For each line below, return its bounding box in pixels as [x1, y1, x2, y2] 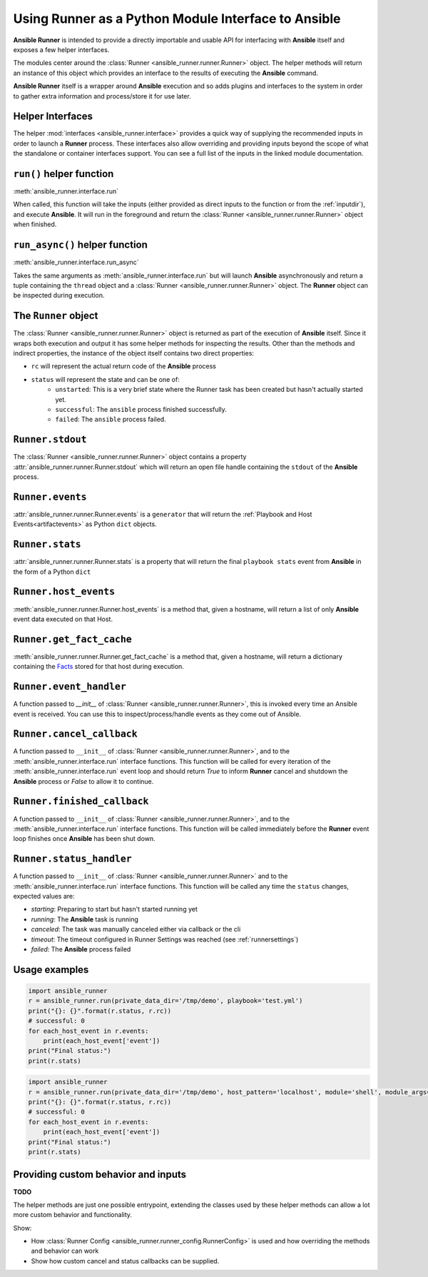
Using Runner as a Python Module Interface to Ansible [13, 11, 341, 26]
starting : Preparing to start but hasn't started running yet [31, 905, 198, 914]
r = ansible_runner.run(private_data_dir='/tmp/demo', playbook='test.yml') [28, 996, 303, 1005]
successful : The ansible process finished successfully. [55, 405, 228, 413]
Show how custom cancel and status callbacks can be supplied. [31, 1256, 220, 1265]
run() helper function [13, 168, 114, 180]
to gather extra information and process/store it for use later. [13, 91, 192, 100]
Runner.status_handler [13, 853, 132, 865]
